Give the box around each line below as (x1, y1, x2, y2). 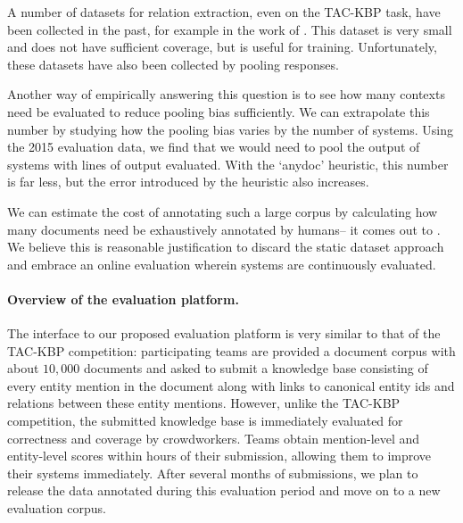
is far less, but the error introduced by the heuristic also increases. (7, 172, 369, 191)
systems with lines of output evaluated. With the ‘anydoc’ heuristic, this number (7, 154, 449, 173)
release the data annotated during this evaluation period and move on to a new (7, 481, 441, 500)
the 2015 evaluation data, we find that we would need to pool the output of (7, 137, 420, 156)
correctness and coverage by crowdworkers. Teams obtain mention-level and (7, 428, 420, 447)
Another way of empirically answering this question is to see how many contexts (7, 85, 445, 104)
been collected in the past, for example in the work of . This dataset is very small (7, 20, 452, 38)
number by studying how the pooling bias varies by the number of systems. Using (7, 120, 453, 138)
